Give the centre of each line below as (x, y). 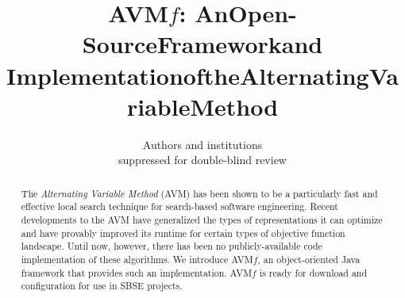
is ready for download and (313, 272)
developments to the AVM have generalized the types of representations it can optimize (202, 219)
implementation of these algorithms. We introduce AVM (137, 259)
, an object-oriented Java (309, 259)
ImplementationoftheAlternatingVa (202, 75)
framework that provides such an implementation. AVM (137, 272)
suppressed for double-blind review (202, 160)
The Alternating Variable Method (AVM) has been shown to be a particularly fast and (199, 193)
